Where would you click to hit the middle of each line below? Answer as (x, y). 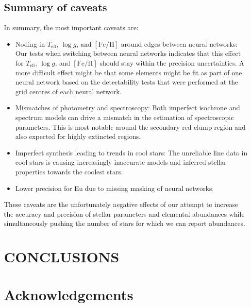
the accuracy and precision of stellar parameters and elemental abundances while (124, 213)
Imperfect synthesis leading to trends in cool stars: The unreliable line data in (131, 152)
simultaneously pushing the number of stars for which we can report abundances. (125, 223)
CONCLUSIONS (62, 257)
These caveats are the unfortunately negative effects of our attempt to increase (121, 204)
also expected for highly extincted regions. (78, 136)
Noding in (30, 43)
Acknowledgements (69, 295)
